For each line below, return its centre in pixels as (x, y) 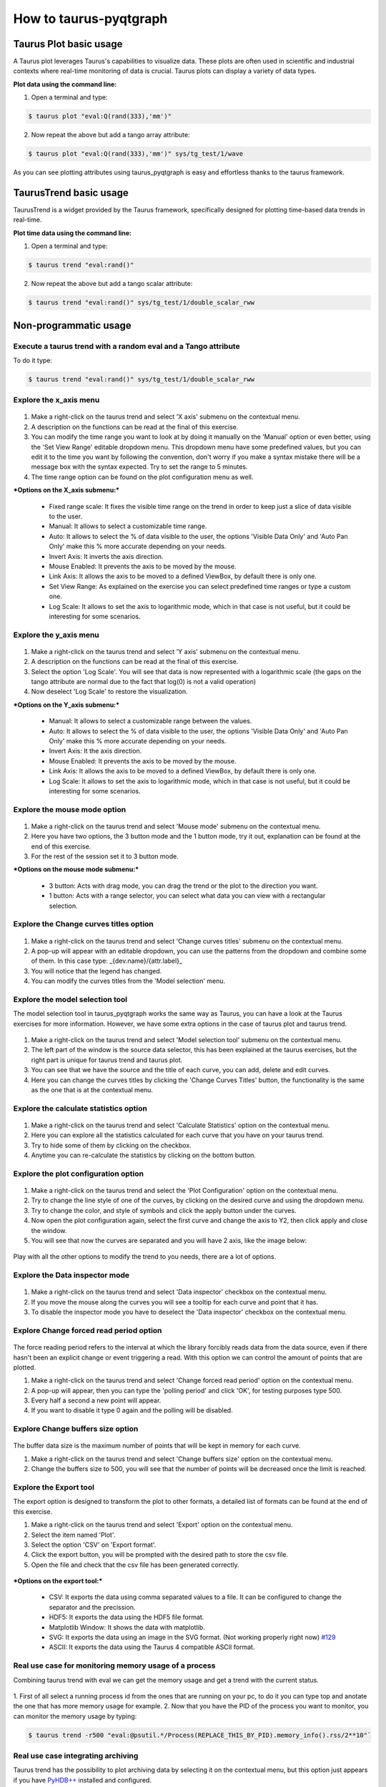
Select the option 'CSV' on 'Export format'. (94, 1545)
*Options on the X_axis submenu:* (66, 490)
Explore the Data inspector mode (71, 1275)
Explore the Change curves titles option (83, 924)
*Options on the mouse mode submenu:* (76, 869)
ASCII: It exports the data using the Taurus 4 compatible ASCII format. (152, 1647)
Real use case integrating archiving (76, 1756)
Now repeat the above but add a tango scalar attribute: (112, 284)
